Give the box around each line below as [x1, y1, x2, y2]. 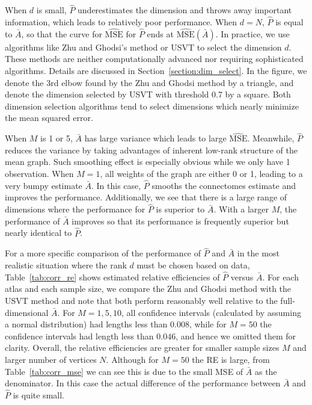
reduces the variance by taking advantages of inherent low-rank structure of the [5, 143, 298, 156]
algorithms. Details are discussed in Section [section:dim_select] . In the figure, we [5, 64, 307, 77]
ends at [147, 27, 174, 40]
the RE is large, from [192, 353, 270, 365]
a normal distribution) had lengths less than [5, 318, 168, 330]
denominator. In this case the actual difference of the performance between [5, 377, 281, 389]
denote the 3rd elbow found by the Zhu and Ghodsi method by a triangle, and [5, 76, 294, 88]
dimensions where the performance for [5, 203, 145, 215]
